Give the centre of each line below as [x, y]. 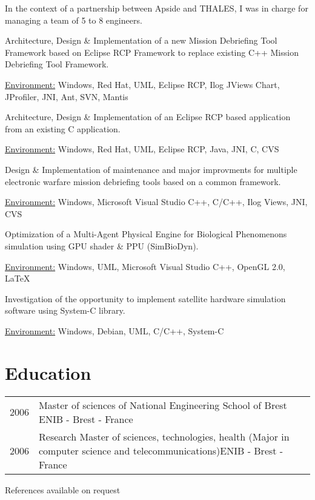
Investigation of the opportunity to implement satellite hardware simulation [145, 298]
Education [48, 372]
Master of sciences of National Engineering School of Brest [163, 405]
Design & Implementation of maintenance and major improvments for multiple [151, 169]
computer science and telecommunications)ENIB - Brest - [161, 450]
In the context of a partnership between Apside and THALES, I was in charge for [157, 8]
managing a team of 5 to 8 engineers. [74, 20]
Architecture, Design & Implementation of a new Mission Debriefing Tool [141, 40]
